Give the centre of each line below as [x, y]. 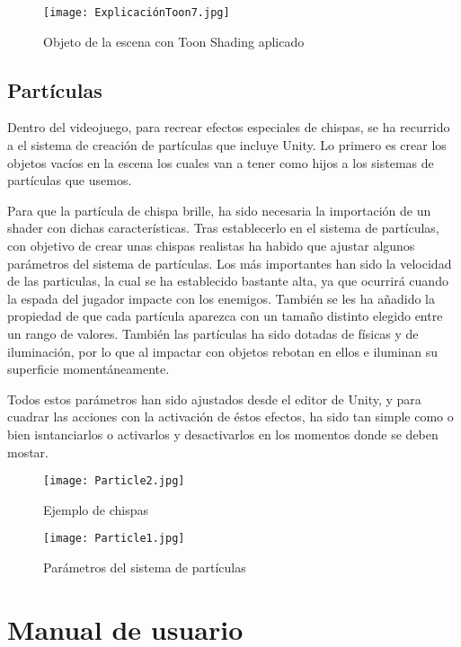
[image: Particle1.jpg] [114, 539]
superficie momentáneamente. [89, 369]
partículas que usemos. [70, 180]
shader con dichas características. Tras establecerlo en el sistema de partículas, [223, 228]
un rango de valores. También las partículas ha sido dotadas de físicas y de [213, 333]
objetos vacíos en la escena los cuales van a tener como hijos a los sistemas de [221, 162]
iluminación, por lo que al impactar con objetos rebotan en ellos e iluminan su [223, 351]
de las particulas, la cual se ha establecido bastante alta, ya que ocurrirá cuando [228, 281]
